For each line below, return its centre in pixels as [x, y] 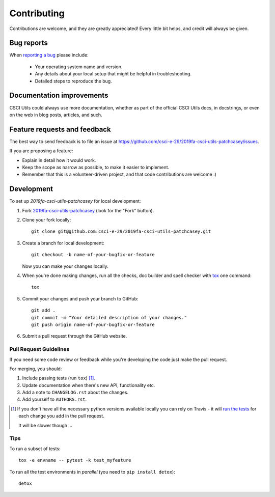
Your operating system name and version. [79, 67]
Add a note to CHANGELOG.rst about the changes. [75, 393]
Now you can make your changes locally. [65, 266]
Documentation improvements [59, 95]
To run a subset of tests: [35, 449]
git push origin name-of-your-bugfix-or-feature [93, 324]
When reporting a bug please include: [49, 55]
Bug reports [29, 43]
